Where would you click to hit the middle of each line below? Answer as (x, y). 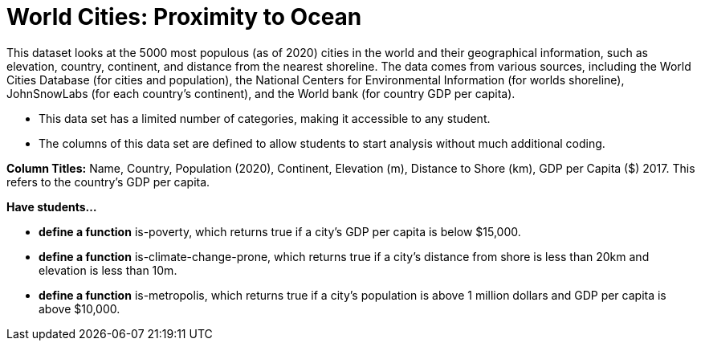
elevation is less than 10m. (108, 270)
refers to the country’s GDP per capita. (108, 182)
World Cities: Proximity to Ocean (184, 17)
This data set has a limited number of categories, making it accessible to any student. (265, 118)
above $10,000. (79, 308)
